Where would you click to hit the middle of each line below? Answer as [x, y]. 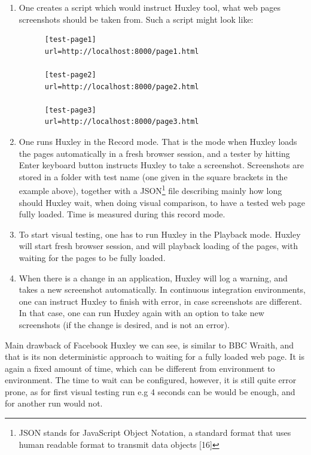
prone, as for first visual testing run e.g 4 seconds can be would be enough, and [150, 391]
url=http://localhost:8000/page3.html [122, 122]
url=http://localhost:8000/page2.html [122, 87]
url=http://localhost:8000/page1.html [122, 51]
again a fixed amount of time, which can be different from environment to [140, 368]
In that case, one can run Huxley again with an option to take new [141, 313]
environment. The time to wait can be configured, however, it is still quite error [151, 380]
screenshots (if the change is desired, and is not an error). [124, 324]
